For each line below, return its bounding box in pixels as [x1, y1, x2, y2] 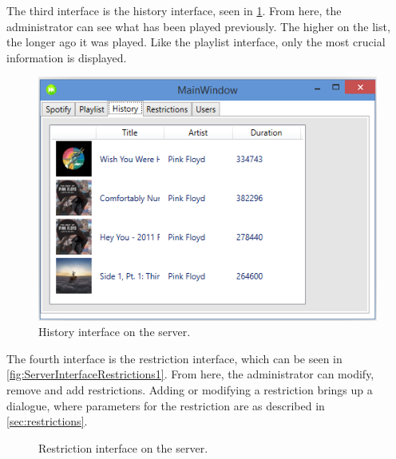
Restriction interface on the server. [38, 439, 208, 456]
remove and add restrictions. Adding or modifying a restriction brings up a [6, 381, 373, 398]
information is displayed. [6, 49, 127, 65]
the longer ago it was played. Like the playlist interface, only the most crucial [6, 34, 386, 50]
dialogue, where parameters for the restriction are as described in [6, 397, 325, 413]
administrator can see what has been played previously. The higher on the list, [6, 18, 390, 34]
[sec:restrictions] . [6, 413, 88, 429]
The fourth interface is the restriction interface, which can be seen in [6, 350, 343, 366]
